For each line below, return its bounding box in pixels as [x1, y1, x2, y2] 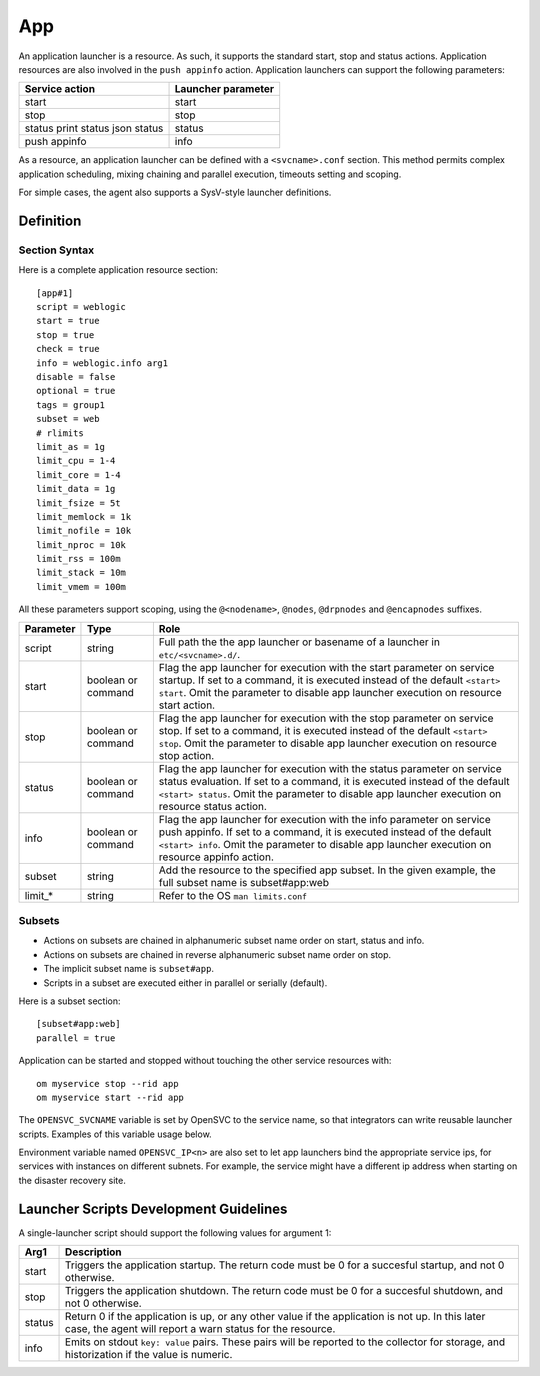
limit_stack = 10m [36, 567, 127, 579]
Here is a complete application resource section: [18, 264, 219, 276]
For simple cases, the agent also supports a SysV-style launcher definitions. [18, 186, 332, 199]
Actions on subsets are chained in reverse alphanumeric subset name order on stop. [43, 948, 392, 960]
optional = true [36, 385, 116, 397]
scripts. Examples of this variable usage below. [18, 1128, 212, 1140]
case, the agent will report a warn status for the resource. [65, 1322, 336, 1336]
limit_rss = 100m [36, 553, 121, 565]
